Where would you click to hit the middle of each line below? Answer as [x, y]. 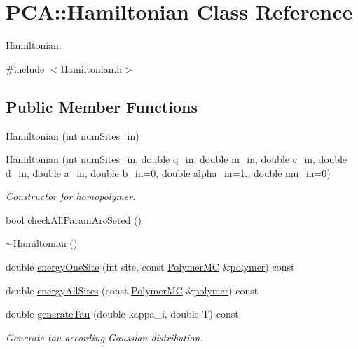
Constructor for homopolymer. [71, 196]
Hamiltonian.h [91, 68]
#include [25, 68]
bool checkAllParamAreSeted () [74, 219]
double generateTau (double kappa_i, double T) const [122, 314]
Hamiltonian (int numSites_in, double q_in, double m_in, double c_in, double [177, 159]
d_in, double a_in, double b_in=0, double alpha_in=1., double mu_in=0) [168, 172]
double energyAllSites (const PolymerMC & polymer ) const [132, 290]
